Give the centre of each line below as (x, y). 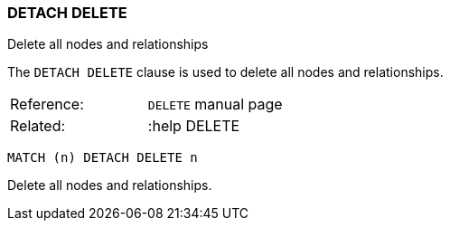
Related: (38, 126)
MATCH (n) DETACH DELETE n (103, 158)
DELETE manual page (215, 104)
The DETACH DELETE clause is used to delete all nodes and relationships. (225, 72)
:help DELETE (194, 126)
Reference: (47, 104)
